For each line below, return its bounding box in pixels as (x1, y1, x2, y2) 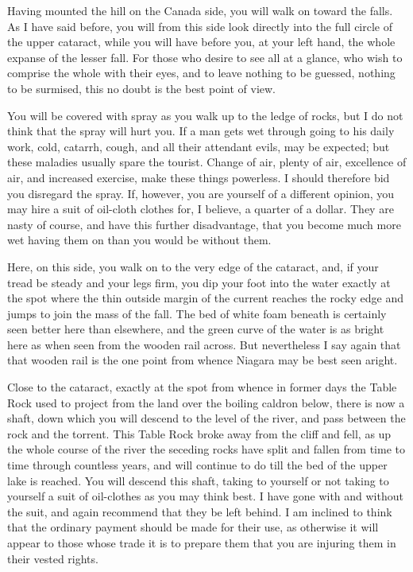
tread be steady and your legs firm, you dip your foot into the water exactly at (7, 274, 391, 290)
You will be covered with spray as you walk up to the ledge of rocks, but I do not (7, 107, 403, 123)
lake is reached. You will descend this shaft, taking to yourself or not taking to (7, 472, 389, 488)
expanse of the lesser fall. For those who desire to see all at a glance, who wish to (7, 49, 403, 65)
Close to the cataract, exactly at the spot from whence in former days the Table (7, 379, 397, 395)
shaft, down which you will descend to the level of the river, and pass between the (7, 410, 406, 426)
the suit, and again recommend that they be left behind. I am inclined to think (7, 503, 392, 519)
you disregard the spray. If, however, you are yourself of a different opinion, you (7, 185, 395, 201)
